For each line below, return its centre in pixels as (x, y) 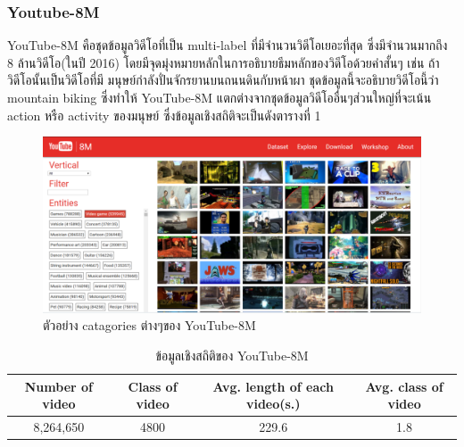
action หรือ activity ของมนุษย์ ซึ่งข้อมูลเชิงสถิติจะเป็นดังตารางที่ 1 (164, 115)
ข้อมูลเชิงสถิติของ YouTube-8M (232, 355)
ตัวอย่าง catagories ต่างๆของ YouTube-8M (149, 325)
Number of (58, 386)
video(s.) (273, 404)
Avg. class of (404, 386)
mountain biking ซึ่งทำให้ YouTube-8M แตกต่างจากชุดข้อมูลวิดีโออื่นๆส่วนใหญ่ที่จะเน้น (220, 97)
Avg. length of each (273, 386)
